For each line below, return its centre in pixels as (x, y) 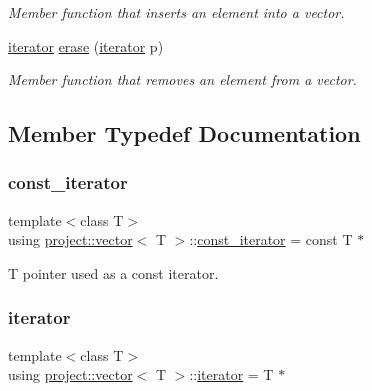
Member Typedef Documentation (184, 133)
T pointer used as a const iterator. (113, 272)
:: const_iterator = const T (271, 239)
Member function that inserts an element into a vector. (176, 12)
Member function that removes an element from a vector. (182, 79)
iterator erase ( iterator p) (86, 45)
